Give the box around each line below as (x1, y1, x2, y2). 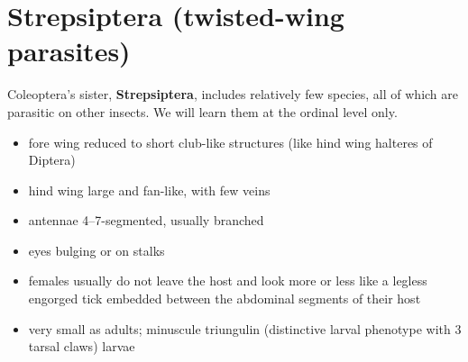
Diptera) (28, 150, 76, 169)
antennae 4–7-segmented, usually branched (28, 211, 264, 230)
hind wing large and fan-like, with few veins (28, 180, 271, 199)
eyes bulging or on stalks (28, 240, 165, 259)
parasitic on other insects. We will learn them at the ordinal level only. (7, 102, 398, 121)
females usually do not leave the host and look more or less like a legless (28, 271, 427, 290)
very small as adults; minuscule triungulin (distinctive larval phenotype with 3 (28, 319, 462, 338)
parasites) (7, 32, 131, 69)
